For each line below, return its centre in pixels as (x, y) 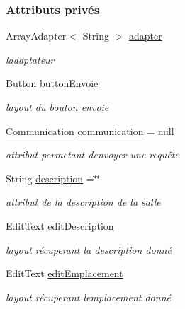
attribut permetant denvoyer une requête (92, 154)
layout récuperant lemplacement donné (88, 297)
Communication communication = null (90, 130)
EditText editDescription (60, 225)
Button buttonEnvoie (52, 83)
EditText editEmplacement (65, 273)
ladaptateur (30, 59)
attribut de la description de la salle (83, 202)
